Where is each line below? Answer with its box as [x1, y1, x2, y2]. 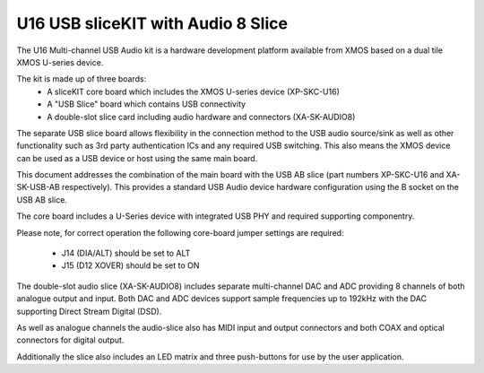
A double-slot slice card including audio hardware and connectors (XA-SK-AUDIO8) [47, 111, 356, 122]
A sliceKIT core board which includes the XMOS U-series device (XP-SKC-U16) [47, 86, 341, 97]
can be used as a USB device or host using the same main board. [16, 152, 258, 163]
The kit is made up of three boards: [16, 74, 147, 84]
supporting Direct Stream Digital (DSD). [16, 306, 162, 317]
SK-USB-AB [16, 182, 60, 193]
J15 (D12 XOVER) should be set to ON [61, 260, 200, 271]
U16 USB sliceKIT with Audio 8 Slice [16, 13, 289, 33]
